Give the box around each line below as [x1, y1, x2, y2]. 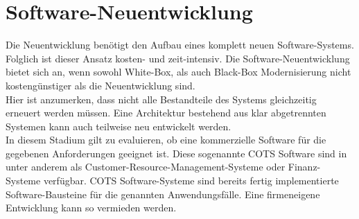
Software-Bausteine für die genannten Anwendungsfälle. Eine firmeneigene [6, 186, 320, 201]
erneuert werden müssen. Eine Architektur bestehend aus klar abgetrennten [6, 105, 326, 120]
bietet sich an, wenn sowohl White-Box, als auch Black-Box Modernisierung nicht [6, 64, 351, 79]
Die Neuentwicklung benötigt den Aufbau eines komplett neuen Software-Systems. [6, 37, 354, 52]
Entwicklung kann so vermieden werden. [6, 200, 177, 215]
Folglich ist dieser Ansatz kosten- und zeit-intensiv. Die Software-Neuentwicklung [6, 51, 350, 65]
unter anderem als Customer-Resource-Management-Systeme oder [6, 159, 286, 174]
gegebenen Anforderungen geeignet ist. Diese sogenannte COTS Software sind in [6, 146, 347, 160]
